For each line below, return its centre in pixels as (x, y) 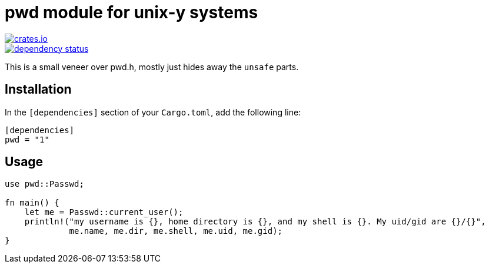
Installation (38, 90)
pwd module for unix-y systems (132, 12)
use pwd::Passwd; (44, 184)
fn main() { (32, 203)
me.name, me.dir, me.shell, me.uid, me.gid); (176, 231)
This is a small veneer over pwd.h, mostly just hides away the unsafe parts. (152, 67)
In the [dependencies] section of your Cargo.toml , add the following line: (153, 112)
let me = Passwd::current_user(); (104, 212)
